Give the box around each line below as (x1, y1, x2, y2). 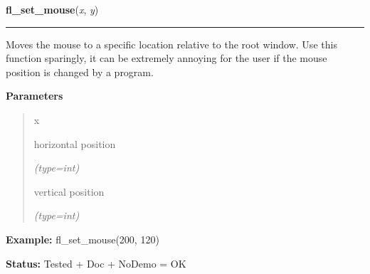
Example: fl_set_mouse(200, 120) (6, 231, 159, 246)
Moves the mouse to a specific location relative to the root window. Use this (6, 36, 337, 51)
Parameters (6, 88, 63, 103)
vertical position (33, 184, 105, 199)
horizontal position (33, 136, 116, 151)
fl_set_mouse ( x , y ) (6, 2, 99, 16)
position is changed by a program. (6, 64, 154, 79)
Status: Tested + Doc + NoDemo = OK (6, 255, 186, 270)
